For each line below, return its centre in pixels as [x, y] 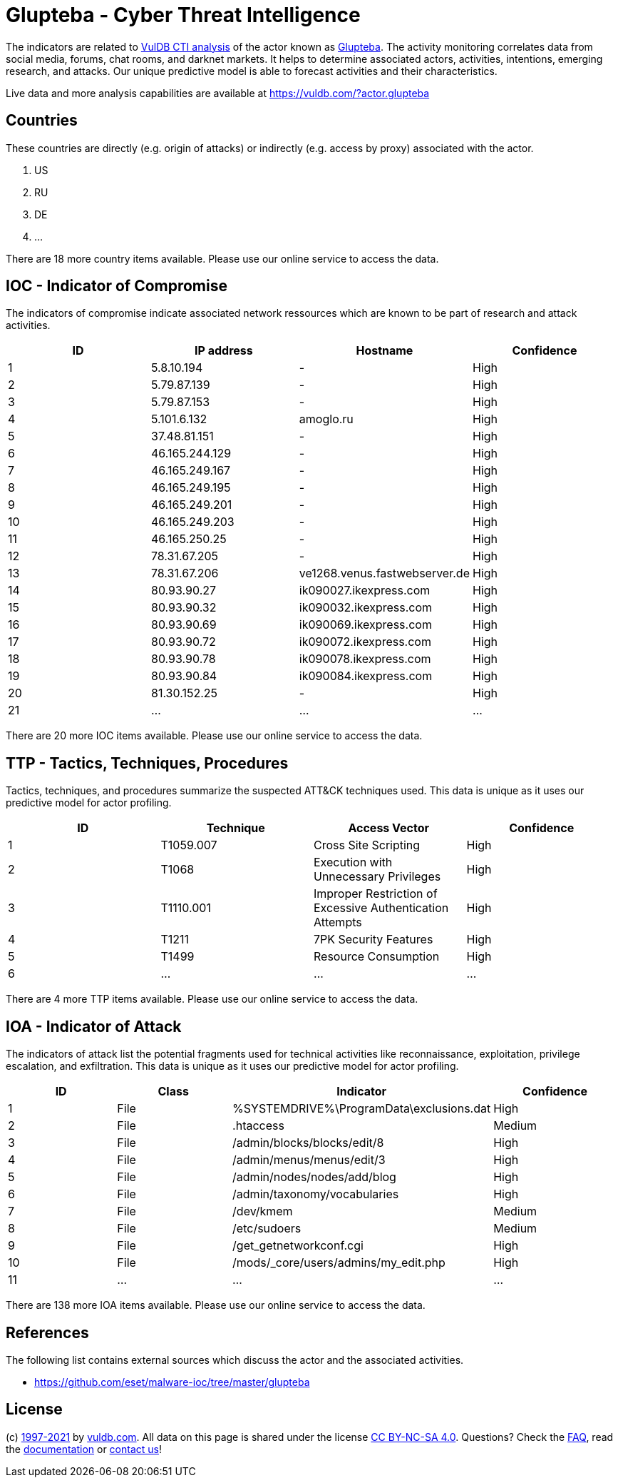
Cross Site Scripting [367, 845]
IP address [224, 351]
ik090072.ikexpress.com [365, 642]
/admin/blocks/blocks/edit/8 [308, 1143]
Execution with [353, 862]
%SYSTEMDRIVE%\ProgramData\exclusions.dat [362, 1109]
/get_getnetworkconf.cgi [298, 1246]
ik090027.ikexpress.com [365, 591]
